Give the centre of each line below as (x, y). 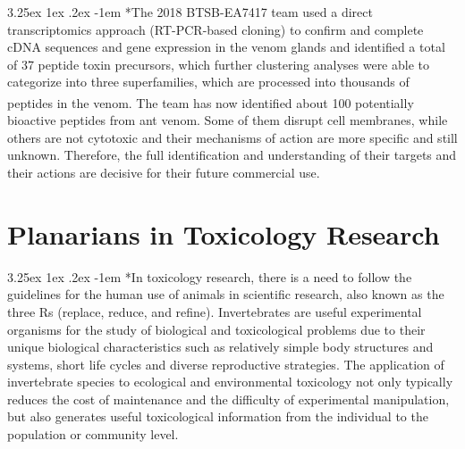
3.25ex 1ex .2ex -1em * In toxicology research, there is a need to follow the (210, 276)
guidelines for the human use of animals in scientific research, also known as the (226, 294)
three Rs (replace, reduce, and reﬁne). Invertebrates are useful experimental (215, 311)
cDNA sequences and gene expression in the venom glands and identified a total (226, 47)
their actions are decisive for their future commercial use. (164, 172)
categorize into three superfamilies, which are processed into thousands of (208, 82)
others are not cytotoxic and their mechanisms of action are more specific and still (232, 137)
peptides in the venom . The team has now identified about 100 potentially (211, 102)
